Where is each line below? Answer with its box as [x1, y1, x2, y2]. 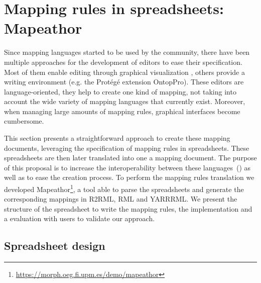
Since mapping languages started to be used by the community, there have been [4, 47, 250, 57]
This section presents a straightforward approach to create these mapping [4, 133, 230, 143]
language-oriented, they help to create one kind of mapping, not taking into [4, 86, 236, 97]
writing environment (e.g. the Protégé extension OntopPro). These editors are [4, 76, 244, 87]
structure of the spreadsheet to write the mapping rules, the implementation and [4, 203, 252, 214]
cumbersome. [4, 116, 44, 126]
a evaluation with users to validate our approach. [4, 213, 155, 224]
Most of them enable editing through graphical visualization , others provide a [4, 66, 245, 77]
